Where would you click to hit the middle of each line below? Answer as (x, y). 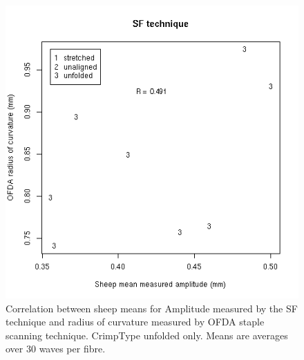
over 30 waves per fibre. (56, 349)
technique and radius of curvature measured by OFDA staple (135, 322)
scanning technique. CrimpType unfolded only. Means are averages (147, 335)
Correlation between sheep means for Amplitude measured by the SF (152, 308)
